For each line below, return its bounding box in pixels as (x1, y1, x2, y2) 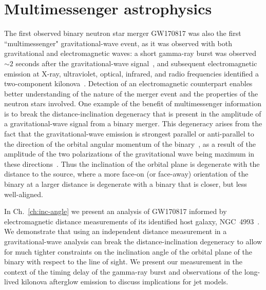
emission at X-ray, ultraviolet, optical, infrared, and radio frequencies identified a (4, 68, 259, 79)
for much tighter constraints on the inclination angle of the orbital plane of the (4, 246, 252, 257)
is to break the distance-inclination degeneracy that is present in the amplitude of (4, 108, 261, 119)
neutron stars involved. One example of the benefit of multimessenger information (4, 98, 261, 109)
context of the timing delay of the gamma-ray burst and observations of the (4, 266, 242, 277)
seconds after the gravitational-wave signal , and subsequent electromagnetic (15, 57, 257, 68)
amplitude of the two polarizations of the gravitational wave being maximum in (4, 148, 255, 159)
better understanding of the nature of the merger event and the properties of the (4, 88, 258, 99)
